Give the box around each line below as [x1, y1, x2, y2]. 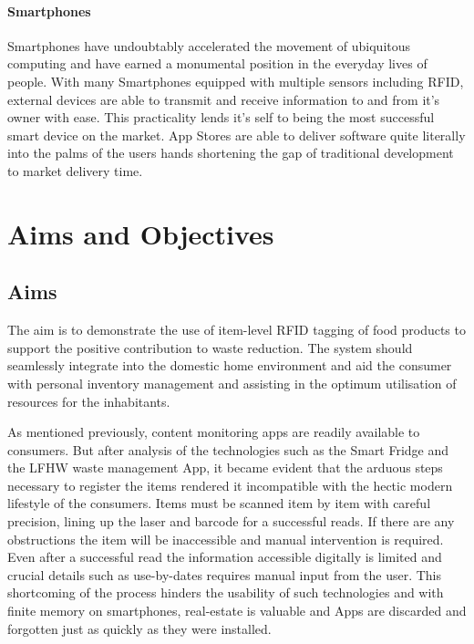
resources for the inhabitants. [7, 391, 170, 410]
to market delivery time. [7, 161, 143, 180]
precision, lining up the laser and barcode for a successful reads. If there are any [7, 512, 455, 531]
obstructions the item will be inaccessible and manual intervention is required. [7, 529, 444, 548]
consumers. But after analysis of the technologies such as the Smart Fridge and [7, 440, 449, 459]
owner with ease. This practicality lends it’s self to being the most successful [7, 108, 435, 127]
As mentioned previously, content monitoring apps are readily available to [7, 422, 420, 441]
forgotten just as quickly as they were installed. [7, 618, 272, 638]
